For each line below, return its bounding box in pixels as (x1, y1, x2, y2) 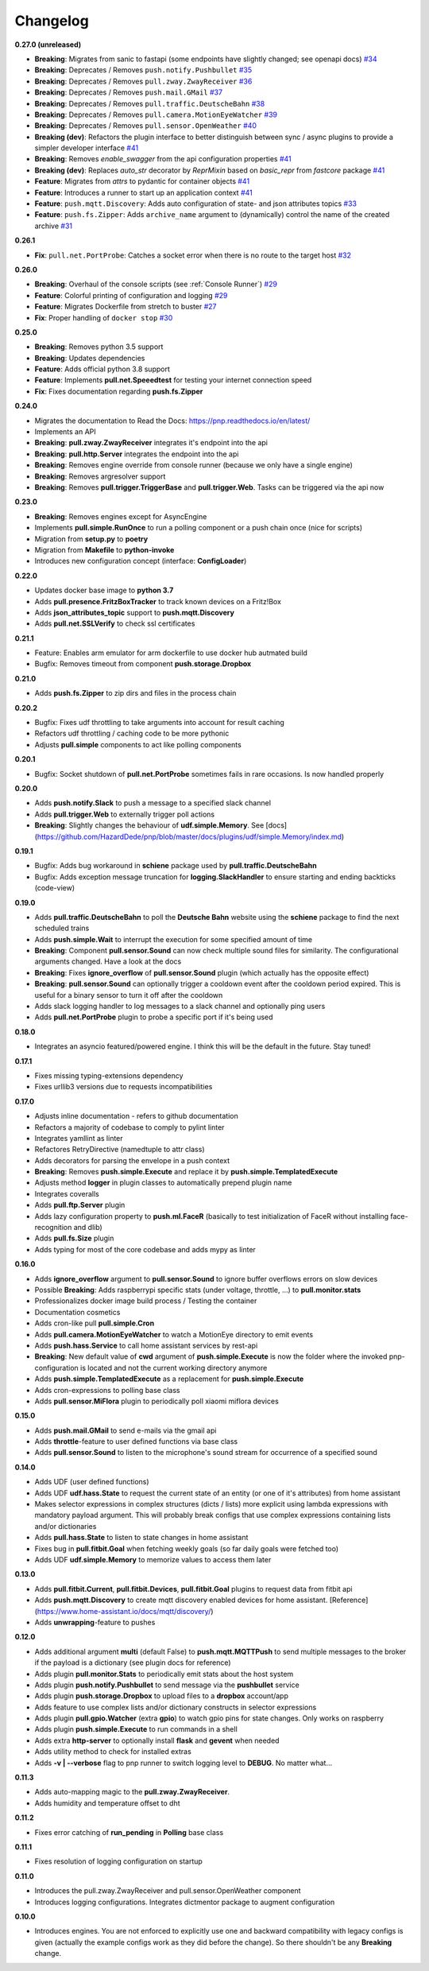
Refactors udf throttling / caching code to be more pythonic (34, 728, 230, 739)
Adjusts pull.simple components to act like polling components (34, 739, 242, 749)
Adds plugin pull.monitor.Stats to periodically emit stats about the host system (34, 1669, 294, 1678)
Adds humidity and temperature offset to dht (34, 1798, 180, 1808)
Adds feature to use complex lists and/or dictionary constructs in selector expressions (34, 1702, 317, 1712)
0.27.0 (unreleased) (14, 40, 82, 49)
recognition (34, 1223, 72, 1232)
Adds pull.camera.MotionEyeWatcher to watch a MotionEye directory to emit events (34, 1329, 314, 1339)
